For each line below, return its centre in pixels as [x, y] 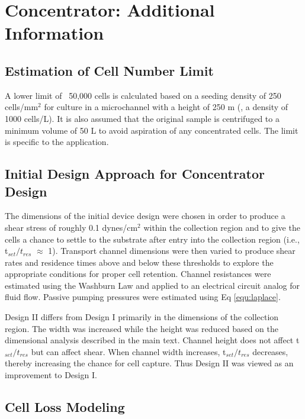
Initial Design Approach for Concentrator [135, 174]
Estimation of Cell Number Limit [109, 70]
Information [54, 33]
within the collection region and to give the [222, 227]
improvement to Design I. [51, 375]
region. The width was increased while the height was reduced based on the [142, 328]
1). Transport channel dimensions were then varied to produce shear [172, 251]
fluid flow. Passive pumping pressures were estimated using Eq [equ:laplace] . [143, 297]
